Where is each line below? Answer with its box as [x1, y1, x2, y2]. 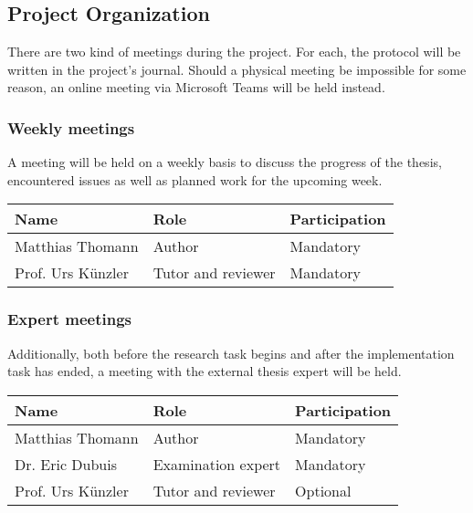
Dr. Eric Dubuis [15, 453, 117, 475]
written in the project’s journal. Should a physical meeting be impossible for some [7, 59, 467, 79]
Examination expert [152, 453, 281, 475]
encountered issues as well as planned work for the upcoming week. [7, 170, 383, 189]
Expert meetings [7, 308, 131, 330]
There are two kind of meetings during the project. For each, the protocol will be [7, 42, 461, 61]
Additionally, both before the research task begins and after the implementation [7, 343, 455, 362]
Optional [295, 479, 352, 501]
